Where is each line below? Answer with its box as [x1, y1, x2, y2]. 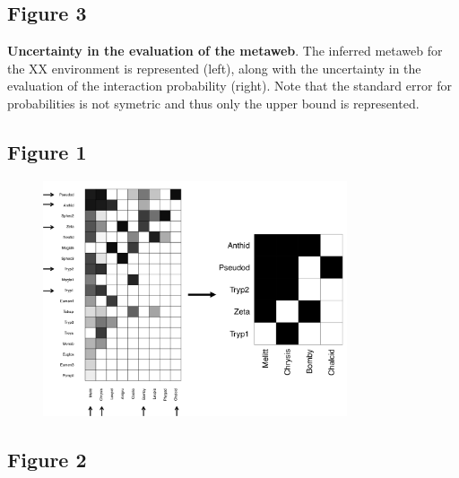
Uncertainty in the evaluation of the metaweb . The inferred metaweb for [7, 41, 443, 60]
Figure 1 [7, 137, 87, 165]
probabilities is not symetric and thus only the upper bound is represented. [7, 93, 420, 112]
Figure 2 [7, 445, 87, 473]
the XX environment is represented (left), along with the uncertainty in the [7, 58, 421, 77]
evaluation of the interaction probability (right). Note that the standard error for [7, 76, 452, 95]
